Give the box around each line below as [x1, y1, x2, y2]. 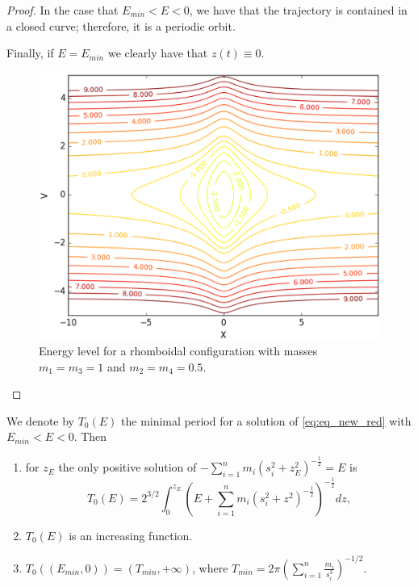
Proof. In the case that [6, 2, 119, 18]
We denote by [6, 412, 74, 429]
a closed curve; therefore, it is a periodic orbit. [6, 17, 236, 34]
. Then [73, 428, 107, 445]
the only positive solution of [58, 459, 197, 476]
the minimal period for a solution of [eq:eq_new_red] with [121, 412, 412, 429]
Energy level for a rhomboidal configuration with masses [39, 342, 318, 359]
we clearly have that [107, 44, 208, 61]
